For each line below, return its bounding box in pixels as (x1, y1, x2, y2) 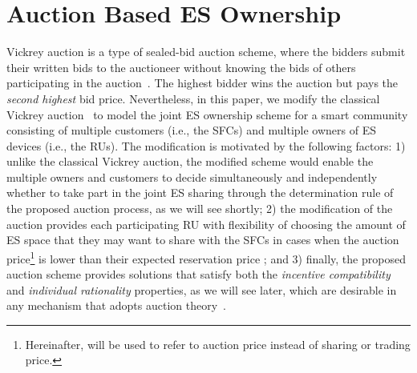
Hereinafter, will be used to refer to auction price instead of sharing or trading (25, 335, 411, 352)
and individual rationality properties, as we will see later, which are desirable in (6, 281, 397, 298)
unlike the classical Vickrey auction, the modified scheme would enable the (6, 153, 374, 170)
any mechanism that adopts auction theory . (6, 297, 226, 314)
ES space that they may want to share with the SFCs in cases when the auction (6, 231, 399, 248)
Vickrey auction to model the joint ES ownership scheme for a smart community (6, 106, 408, 122)
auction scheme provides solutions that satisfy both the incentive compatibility (6, 266, 391, 283)
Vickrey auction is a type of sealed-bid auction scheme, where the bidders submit (6, 43, 406, 60)
